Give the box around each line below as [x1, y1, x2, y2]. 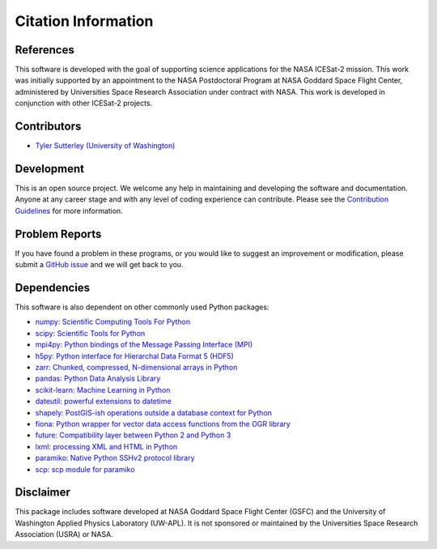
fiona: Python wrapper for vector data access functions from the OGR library [35, 419, 291, 428]
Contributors [15, 120, 82, 134]
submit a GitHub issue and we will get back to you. [15, 260, 184, 270]
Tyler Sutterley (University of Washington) [35, 141, 176, 151]
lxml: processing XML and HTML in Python [35, 441, 178, 451]
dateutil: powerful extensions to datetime [35, 397, 172, 406]
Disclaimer [15, 486, 70, 500]
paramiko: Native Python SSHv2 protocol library [35, 453, 195, 463]
